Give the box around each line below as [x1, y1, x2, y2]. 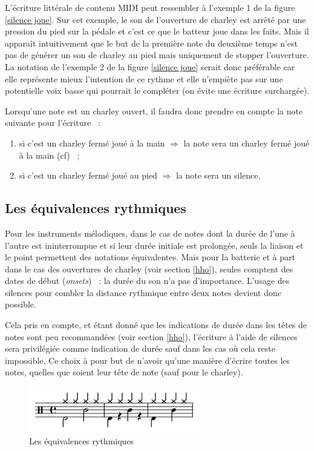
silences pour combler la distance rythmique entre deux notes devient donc [5, 286, 282, 298]
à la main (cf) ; [19, 148, 80, 161]
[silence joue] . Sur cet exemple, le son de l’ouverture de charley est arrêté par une [5, 13, 306, 25]
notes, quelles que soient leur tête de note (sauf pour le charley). [5, 366, 243, 378]
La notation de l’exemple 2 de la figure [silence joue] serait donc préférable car [5, 60, 295, 73]
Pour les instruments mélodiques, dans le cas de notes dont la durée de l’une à [5, 226, 295, 239]
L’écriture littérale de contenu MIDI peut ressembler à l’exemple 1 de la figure [5, 1, 295, 13]
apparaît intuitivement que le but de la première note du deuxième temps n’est [5, 36, 298, 49]
